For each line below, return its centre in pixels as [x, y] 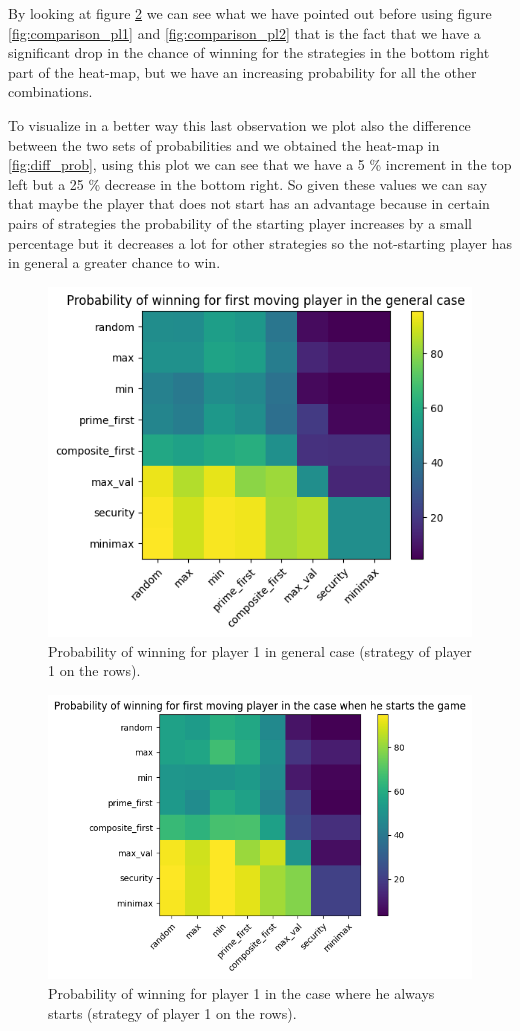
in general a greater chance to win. [114, 262]
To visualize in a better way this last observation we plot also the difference [239, 124]
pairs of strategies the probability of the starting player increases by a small [240, 222]
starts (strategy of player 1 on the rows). [172, 1012]
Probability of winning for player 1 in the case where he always [241, 992]
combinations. [50, 91]
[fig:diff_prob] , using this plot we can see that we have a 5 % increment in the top [260, 164]
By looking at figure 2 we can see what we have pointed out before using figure [250, 13]
